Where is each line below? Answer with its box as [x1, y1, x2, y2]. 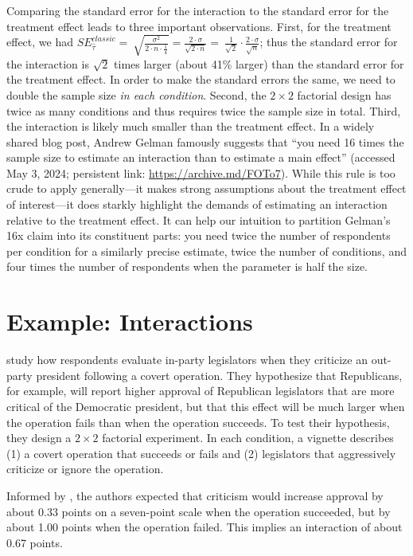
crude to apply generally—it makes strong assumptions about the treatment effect [6, 180, 407, 197]
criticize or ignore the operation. [6, 460, 164, 477]
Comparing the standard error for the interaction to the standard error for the [6, 2, 389, 18]
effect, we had [6, 33, 73, 50]
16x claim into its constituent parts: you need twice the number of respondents [6, 227, 391, 244]
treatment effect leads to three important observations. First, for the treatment [6, 18, 392, 34]
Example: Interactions [6, 305, 253, 338]
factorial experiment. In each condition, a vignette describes [102, 429, 394, 446]
